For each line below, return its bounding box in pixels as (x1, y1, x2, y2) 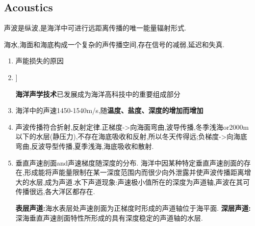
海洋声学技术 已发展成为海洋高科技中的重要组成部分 (15, 88, 180, 99)
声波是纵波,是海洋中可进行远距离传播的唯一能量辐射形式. (4, 23, 186, 33)
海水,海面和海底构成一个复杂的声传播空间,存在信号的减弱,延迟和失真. (4, 39, 225, 49)
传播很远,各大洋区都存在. (15, 186, 95, 197)
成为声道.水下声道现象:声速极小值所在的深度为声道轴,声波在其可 (45, 176, 250, 187)
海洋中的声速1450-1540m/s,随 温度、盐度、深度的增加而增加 (15, 105, 204, 115)
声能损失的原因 (15, 56, 64, 66)
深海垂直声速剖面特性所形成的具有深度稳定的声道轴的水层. (15, 212, 203, 223)
